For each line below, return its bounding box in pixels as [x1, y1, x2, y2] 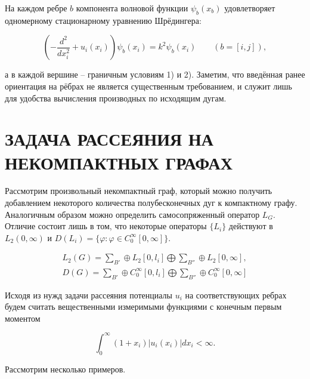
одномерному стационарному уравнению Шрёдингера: [5, 14, 201, 26]
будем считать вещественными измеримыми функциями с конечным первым [5, 300, 282, 313]
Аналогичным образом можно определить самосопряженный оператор [5, 208, 260, 220]
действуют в [228, 220, 273, 232]
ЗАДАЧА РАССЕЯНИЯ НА [5, 127, 213, 151]
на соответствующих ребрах [185, 288, 287, 301]
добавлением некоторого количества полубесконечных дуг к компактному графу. [5, 196, 297, 209]
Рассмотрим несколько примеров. [5, 362, 126, 375]
